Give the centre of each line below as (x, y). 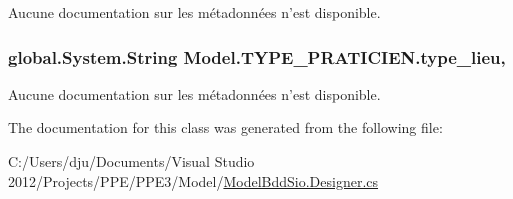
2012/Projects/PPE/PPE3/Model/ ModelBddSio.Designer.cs (193, 180)
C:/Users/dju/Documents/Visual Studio (131, 161)
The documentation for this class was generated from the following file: (225, 127)
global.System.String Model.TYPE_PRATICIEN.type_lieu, (257, 56)
